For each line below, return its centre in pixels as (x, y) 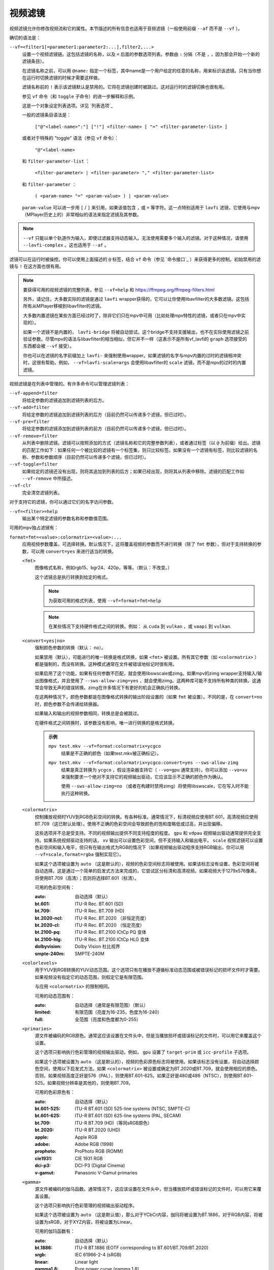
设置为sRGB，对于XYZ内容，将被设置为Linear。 (85, 1222)
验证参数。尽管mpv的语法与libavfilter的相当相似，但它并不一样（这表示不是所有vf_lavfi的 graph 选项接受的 (135, 339)
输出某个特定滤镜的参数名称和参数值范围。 (66, 519)
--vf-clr (20, 486)
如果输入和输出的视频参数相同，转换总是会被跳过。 (88, 713)
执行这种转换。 (77, 793)
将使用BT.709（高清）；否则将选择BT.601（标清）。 (87, 878)
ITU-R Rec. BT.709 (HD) (100, 911)
